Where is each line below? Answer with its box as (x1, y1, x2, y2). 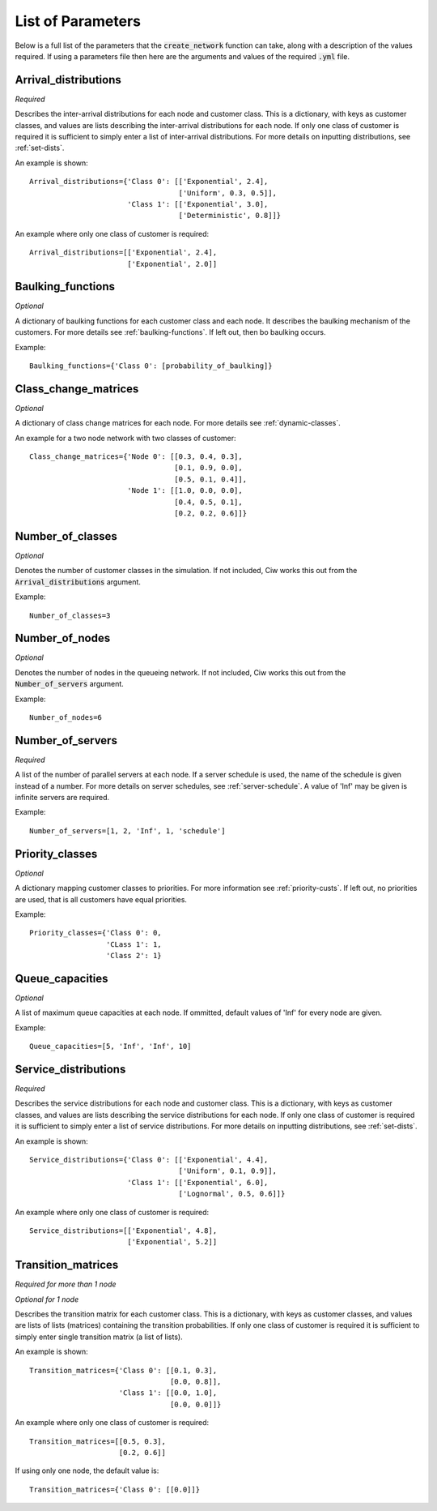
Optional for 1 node (15, 1294, 79, 1304)
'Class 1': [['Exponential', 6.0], (126, 1178, 269, 1187)
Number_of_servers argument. (15, 679, 125, 689)
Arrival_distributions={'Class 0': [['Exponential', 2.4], (29, 177, 269, 186)
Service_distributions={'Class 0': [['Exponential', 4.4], (29, 1155, 269, 1165)
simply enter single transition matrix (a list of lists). (15, 1332, 183, 1342)
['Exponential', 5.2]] (126, 1237, 218, 1247)
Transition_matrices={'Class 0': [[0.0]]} (29, 1484, 201, 1494)
